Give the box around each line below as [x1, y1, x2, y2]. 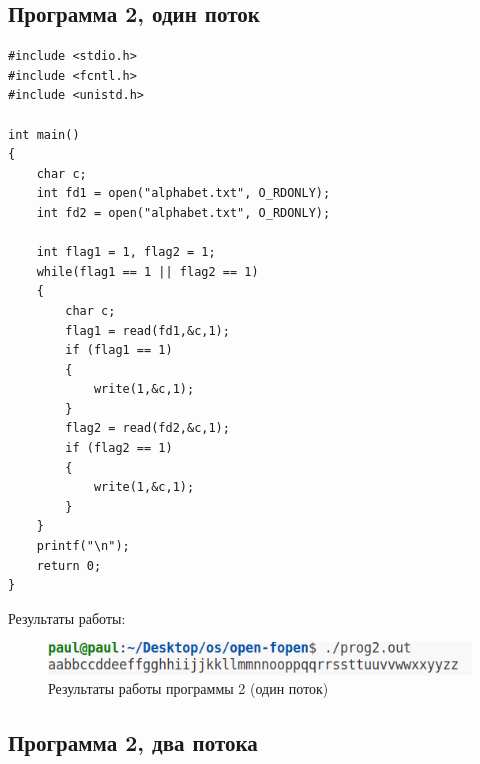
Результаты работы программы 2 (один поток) [48, 678, 329, 699]
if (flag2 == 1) [65, 441, 173, 456]
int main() [8, 127, 80, 142]
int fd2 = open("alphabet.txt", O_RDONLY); [36, 205, 331, 220]
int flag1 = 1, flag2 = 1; [36, 245, 216, 260]
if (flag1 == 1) [65, 343, 173, 358]
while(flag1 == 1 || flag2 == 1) [36, 264, 259, 279]
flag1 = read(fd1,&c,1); [65, 323, 230, 338]
